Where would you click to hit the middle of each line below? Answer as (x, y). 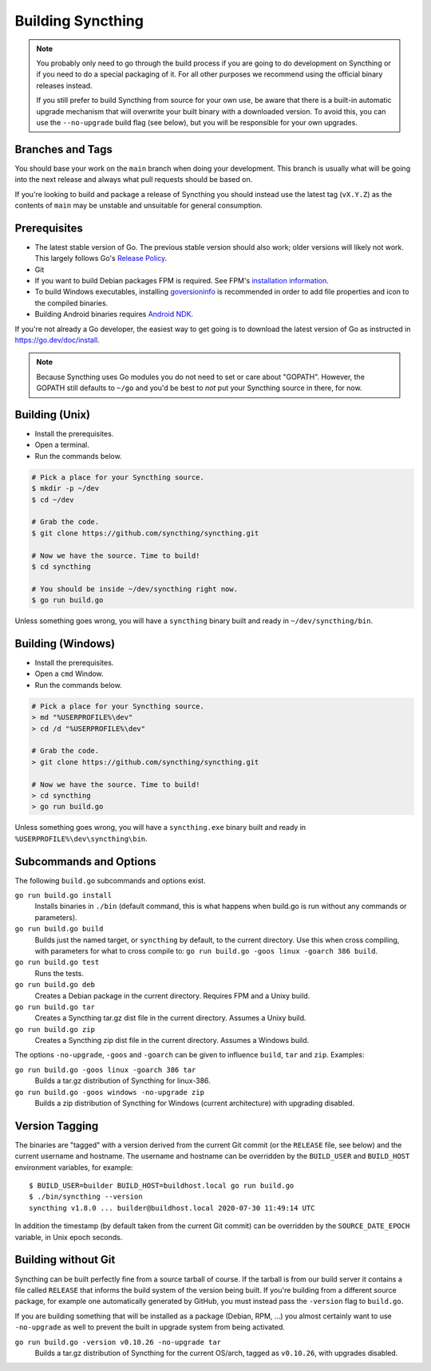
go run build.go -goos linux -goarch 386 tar (105, 1070)
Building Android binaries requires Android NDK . (114, 314)
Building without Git (65, 1260)
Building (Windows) (65, 644)
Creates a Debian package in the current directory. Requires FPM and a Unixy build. (172, 996)
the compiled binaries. (71, 302)
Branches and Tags (64, 149)
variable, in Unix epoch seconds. (69, 1237)
